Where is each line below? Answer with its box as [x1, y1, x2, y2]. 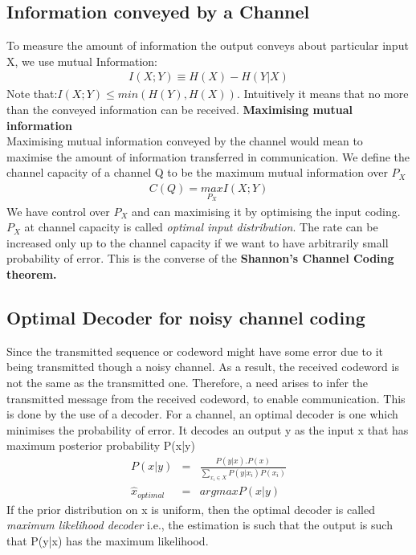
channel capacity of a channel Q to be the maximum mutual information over [6, 164, 388, 181]
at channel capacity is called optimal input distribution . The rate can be [24, 218, 378, 235]
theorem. [6, 266, 57, 283]
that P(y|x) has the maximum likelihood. [6, 533, 209, 549]
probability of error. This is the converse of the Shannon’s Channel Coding [6, 250, 394, 267]
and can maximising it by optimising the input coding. [132, 202, 401, 219]
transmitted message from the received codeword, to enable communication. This [6, 390, 406, 406]
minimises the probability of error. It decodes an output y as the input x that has [6, 421, 409, 438]
